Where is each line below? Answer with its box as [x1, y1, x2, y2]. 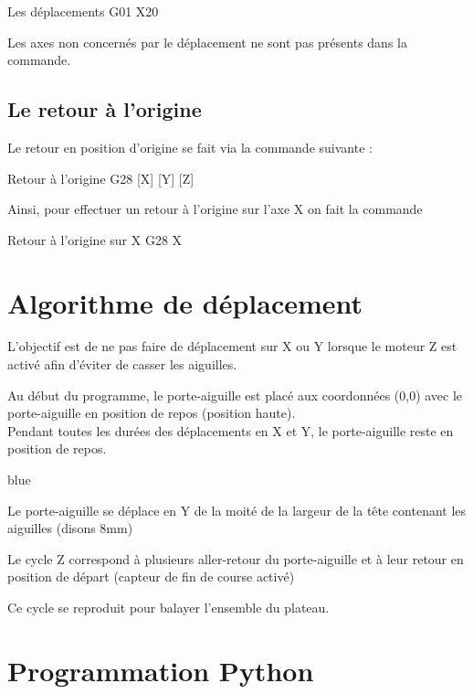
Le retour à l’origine [7, 95, 202, 123]
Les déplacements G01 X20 [7, 2, 159, 20]
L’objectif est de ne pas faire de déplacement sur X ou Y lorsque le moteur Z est [7, 336, 457, 356]
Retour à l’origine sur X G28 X [7, 230, 183, 249]
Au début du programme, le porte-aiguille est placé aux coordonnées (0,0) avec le [7, 385, 463, 404]
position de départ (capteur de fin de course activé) [7, 567, 295, 586]
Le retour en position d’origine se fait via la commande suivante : [7, 137, 373, 156]
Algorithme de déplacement [7, 283, 363, 321]
